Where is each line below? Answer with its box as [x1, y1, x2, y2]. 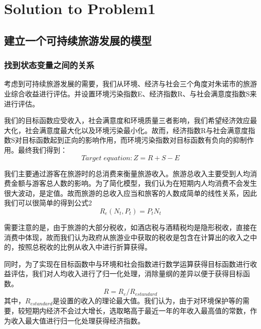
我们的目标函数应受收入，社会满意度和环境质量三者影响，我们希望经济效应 [4, 115, 250, 126]
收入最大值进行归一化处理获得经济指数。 [11, 315, 145, 325]
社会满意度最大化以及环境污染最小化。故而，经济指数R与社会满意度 [25, 125, 248, 135]
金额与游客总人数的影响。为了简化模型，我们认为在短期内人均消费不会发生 [11, 178, 257, 188]
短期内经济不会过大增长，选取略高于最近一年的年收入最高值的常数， [25, 305, 250, 316]
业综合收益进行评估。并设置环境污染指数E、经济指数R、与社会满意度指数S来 [4, 88, 257, 98]
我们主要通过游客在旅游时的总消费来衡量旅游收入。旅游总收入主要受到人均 [4, 168, 250, 178]
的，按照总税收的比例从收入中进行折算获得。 [4, 242, 152, 252]
